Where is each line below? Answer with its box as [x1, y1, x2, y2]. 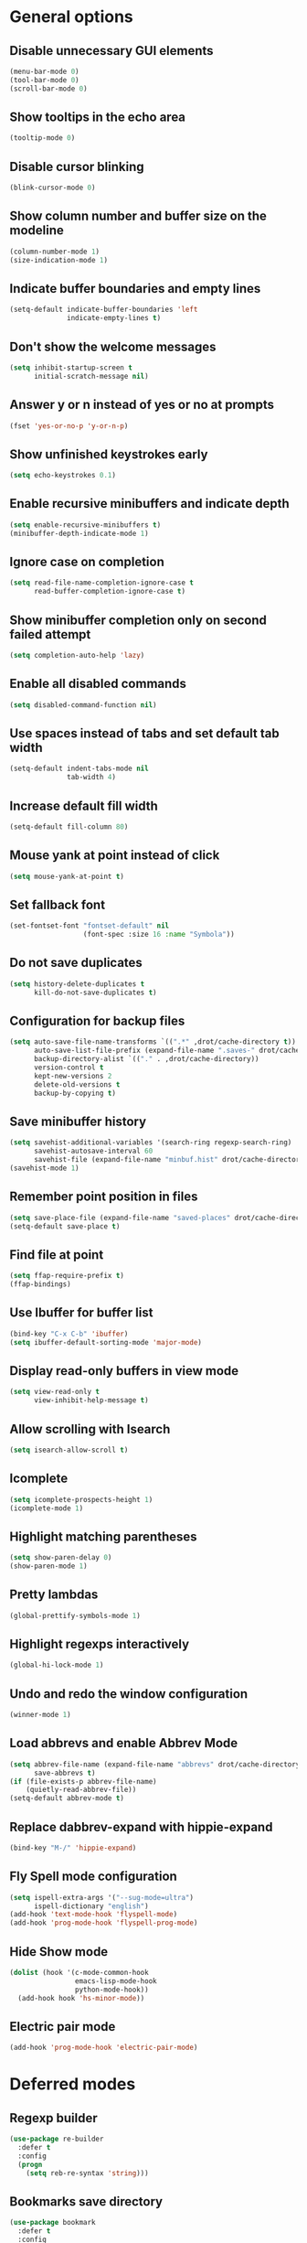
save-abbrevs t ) [33, 1768, 96, 1777]
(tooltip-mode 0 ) [9, 134, 76, 143]
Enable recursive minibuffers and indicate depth [9, 496, 290, 511]
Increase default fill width [9, 798, 158, 813]
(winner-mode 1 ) [9, 1711, 71, 1720]
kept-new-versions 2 [33, 1071, 112, 1080]
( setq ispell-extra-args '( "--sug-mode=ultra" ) [9, 1893, 195, 1902]
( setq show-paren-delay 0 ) [9, 1553, 112, 1562]
